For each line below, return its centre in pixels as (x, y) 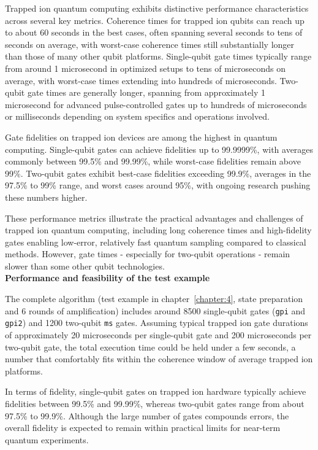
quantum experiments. (47, 439)
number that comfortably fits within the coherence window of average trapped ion (159, 359)
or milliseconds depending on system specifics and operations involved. (137, 116)
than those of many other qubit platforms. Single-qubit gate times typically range (158, 56)
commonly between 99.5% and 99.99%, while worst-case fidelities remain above (153, 161)
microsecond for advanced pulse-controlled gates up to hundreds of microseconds (156, 104)
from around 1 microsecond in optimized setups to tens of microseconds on (145, 68)
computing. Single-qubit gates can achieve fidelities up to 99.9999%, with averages (159, 149)
